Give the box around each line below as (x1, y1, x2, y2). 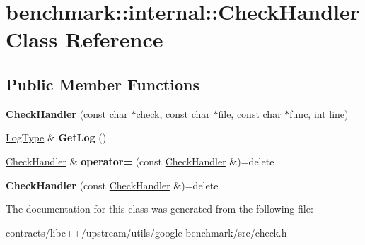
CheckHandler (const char (6, 106, 128, 121)
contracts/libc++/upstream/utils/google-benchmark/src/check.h (6, 225, 287, 239)
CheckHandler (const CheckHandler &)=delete (6, 177, 219, 192)
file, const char (218, 106, 282, 121)
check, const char (136, 106, 210, 121)
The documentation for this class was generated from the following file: (6, 201, 313, 216)
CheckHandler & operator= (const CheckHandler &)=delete (6, 153, 274, 168)
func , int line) (289, 106, 349, 121)
